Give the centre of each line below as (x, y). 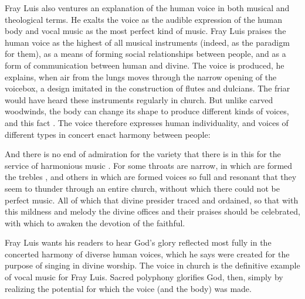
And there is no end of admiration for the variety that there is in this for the (143, 154)
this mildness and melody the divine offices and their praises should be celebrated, (152, 211)
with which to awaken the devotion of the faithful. (95, 222)
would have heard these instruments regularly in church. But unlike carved (139, 99)
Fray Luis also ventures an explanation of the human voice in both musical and (147, 8)
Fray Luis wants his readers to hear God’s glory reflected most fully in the (138, 242)
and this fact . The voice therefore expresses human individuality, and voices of (147, 122)
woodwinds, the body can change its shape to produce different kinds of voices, (147, 111)
